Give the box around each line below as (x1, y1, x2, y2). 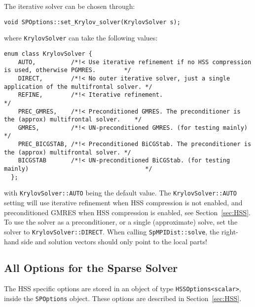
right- (221, 226, 238, 236)
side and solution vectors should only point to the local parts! (21, 236, 207, 246)
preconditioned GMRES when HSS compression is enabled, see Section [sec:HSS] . (4, 207, 251, 217)
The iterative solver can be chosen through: (4, 1, 135, 11)
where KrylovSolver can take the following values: (4, 33, 158, 43)
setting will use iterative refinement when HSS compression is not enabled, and (4, 197, 243, 208)
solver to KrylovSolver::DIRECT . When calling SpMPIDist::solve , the (4, 226, 219, 236)
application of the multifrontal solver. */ (4, 83, 152, 90)
